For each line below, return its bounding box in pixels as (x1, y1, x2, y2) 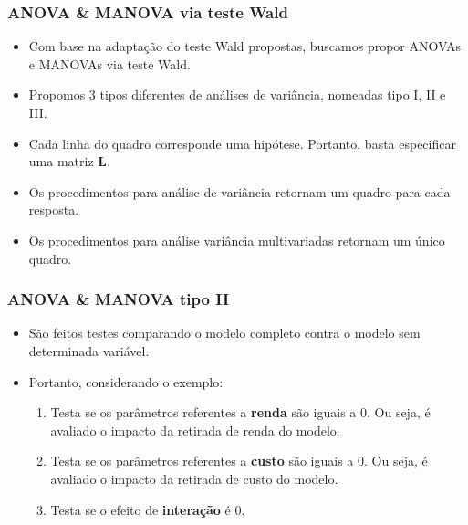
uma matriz (28, 152, 94, 171)
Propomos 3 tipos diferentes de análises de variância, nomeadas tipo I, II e (28, 85, 446, 104)
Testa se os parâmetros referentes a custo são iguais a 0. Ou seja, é (50, 451, 428, 470)
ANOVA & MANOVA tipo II (7, 288, 230, 310)
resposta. (28, 200, 79, 219)
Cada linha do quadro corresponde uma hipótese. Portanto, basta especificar (28, 133, 456, 152)
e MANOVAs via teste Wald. (28, 54, 191, 73)
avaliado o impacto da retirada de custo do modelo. (50, 468, 338, 488)
